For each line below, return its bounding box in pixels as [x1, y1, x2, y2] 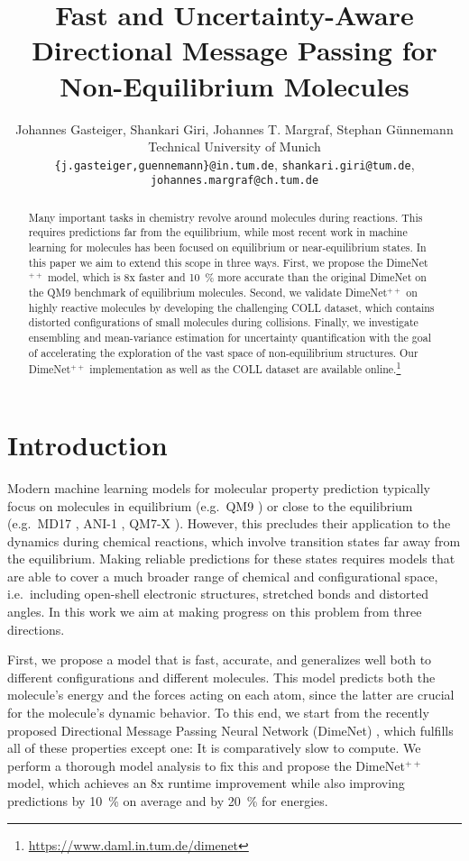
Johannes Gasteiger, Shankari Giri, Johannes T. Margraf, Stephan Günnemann [15, 119, 454, 138]
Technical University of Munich [148, 137, 321, 156]
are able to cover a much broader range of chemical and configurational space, [7, 566, 438, 585]
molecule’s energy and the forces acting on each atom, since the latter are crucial [7, 685, 455, 704]
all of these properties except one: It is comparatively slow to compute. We [7, 738, 421, 757]
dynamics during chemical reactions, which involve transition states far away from [7, 531, 461, 550]
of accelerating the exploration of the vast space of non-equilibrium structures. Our [28, 344, 418, 360]
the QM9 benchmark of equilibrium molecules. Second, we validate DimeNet [28, 285, 388, 300]
